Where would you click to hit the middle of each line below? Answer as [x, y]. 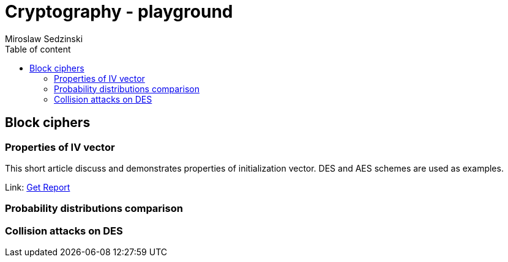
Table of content [38, 49]
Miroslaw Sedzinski [44, 38]
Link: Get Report [38, 187]
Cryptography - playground [119, 12]
